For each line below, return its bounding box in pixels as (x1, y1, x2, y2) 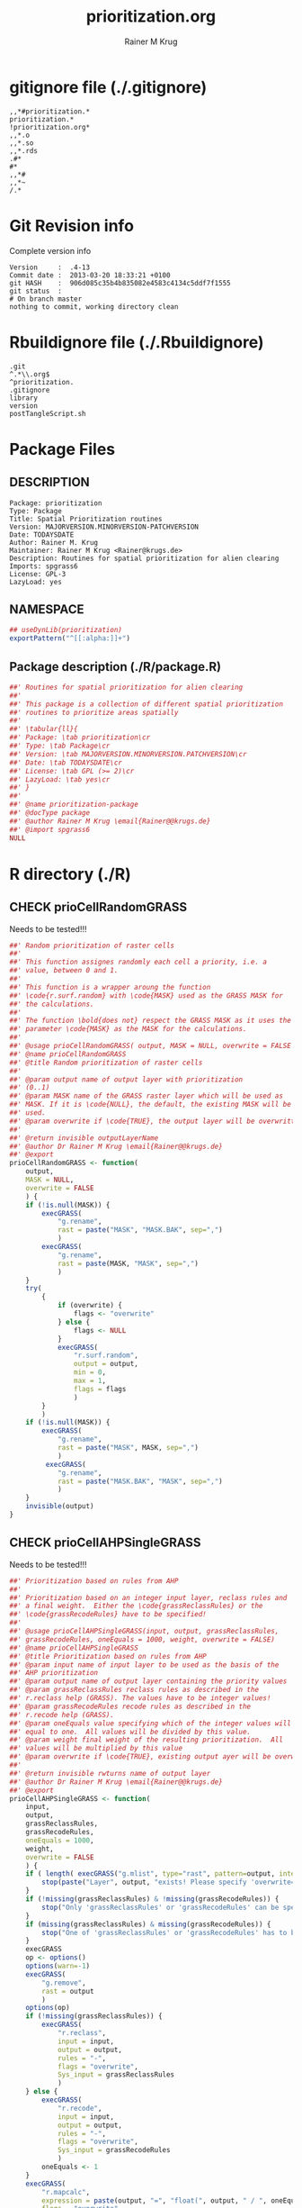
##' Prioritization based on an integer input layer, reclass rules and (9, 1593, 288, 1602)
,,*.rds (9, 146, 39, 155)
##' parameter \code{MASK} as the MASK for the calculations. (9, 1025, 247, 1034)
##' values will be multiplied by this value (9, 1744, 182, 1753)
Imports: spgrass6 (9, 561, 78, 571)
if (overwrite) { (57, 1301, 123, 1310)
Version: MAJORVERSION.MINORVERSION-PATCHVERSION (9, 522, 200, 531)
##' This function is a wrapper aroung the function (9, 982, 211, 991)
